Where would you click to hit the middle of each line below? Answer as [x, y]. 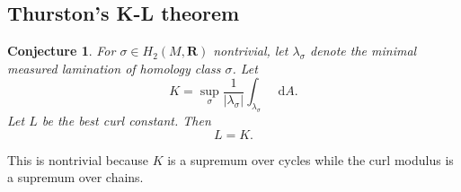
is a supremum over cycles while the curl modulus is [310, 159]
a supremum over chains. [75, 177]
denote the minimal [363, 51]
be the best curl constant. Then [126, 121]
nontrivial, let [251, 51]
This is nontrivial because [78, 159]
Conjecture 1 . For [62, 51]
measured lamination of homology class [114, 68]
